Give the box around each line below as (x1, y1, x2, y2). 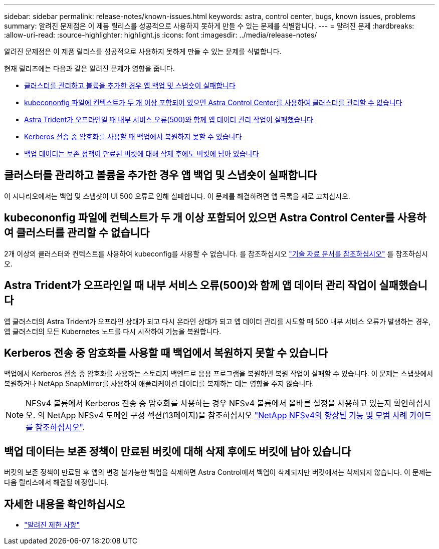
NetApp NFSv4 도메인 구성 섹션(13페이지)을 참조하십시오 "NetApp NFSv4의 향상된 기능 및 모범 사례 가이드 (47, 410, 432, 421)
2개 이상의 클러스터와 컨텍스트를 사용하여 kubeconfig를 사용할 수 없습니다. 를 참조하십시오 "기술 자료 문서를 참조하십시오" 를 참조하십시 (4, 249, 428, 258)
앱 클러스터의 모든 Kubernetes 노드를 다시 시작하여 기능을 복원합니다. (4, 327, 222, 336)
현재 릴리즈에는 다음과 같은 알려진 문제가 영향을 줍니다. (4, 64, 175, 73)
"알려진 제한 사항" (24, 520, 80, 529)
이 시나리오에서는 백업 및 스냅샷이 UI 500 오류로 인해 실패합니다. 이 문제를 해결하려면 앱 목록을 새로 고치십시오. (4, 191, 350, 200)
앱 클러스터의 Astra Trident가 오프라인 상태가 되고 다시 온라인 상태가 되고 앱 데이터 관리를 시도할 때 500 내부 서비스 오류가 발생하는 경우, (4, 317, 430, 326)
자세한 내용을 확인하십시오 (4, 497, 125, 510)
